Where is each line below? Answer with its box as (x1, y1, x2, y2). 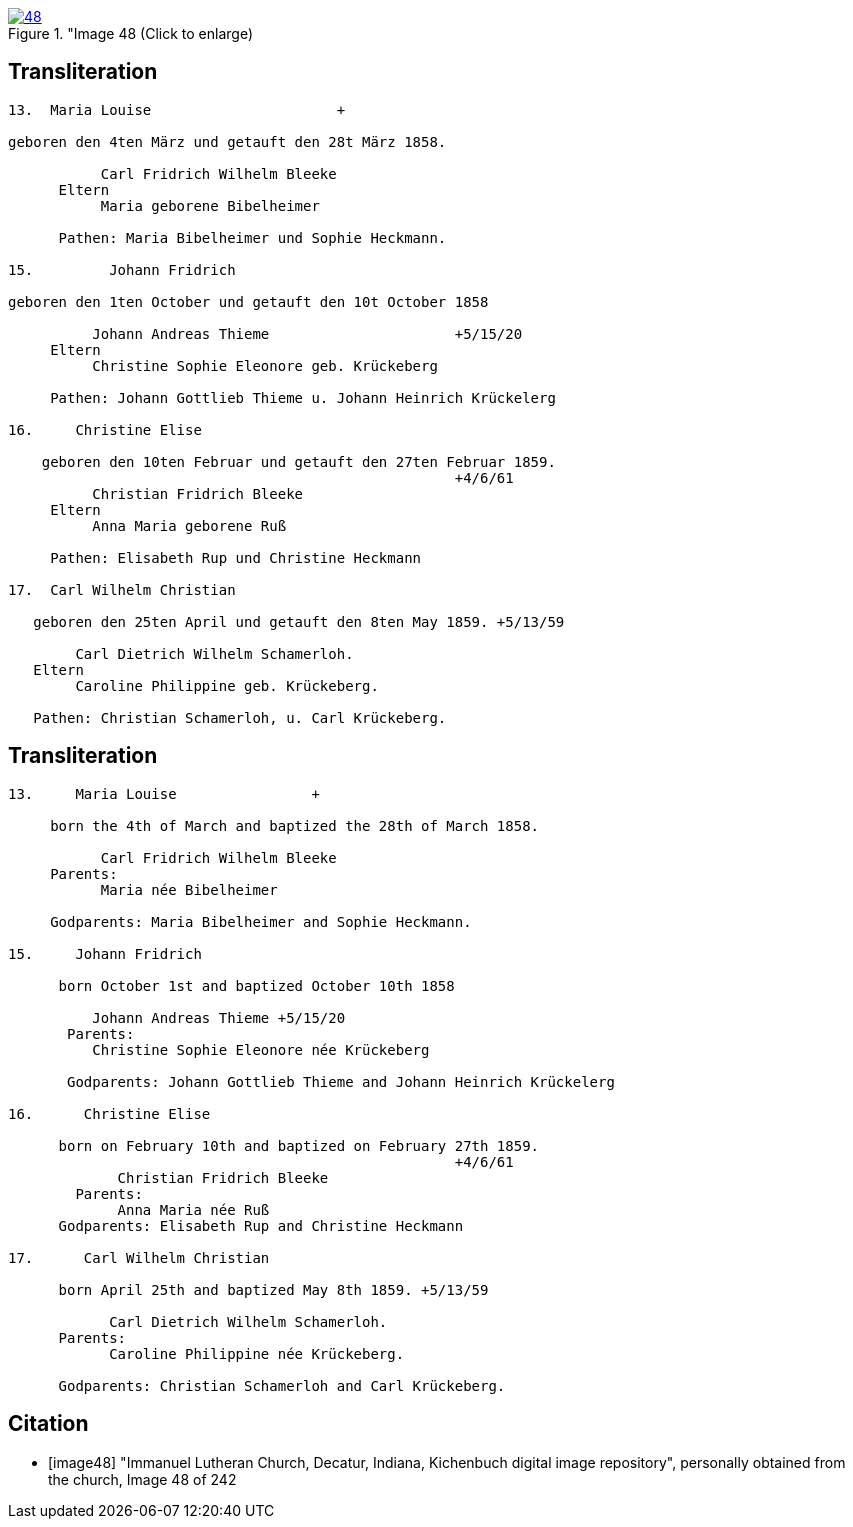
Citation (8, 1411, 89, 1437)
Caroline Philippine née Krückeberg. (109, 1345, 405, 1362)
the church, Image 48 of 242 (48, 1470, 237, 1488)
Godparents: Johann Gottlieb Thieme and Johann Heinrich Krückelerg (67, 1073, 615, 1090)
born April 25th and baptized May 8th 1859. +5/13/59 (58, 1281, 489, 1298)
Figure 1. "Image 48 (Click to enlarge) (8, 25, 253, 42)
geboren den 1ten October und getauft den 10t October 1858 (8, 293, 489, 310)
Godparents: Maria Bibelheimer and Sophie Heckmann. (50, 913, 472, 930)
